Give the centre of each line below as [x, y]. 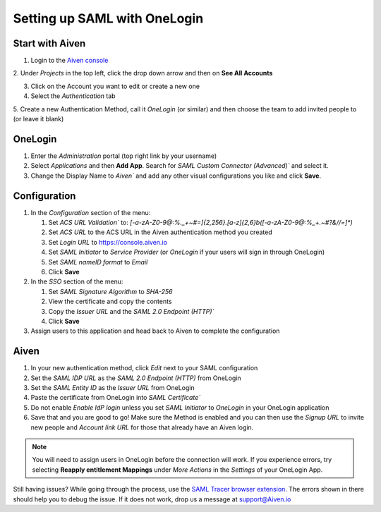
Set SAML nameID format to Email [98, 262]
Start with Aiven [49, 43]
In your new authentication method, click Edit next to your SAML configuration [144, 368]
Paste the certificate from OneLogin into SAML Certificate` [116, 398]
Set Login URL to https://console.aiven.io [108, 242]
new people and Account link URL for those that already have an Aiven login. [142, 427]
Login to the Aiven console [69, 61]
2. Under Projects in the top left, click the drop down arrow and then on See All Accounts [143, 73]
